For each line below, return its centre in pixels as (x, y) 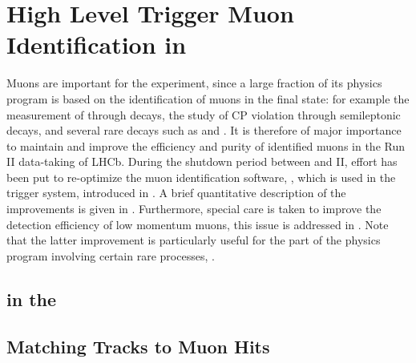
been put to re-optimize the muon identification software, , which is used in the (201, 177)
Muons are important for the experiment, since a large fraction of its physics (194, 83)
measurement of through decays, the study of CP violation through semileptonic (204, 114)
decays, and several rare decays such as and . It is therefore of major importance (204, 130)
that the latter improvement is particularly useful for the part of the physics (194, 240)
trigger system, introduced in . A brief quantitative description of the (176, 193)
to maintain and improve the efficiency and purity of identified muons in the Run (206, 145)
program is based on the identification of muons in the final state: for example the (208, 98)
